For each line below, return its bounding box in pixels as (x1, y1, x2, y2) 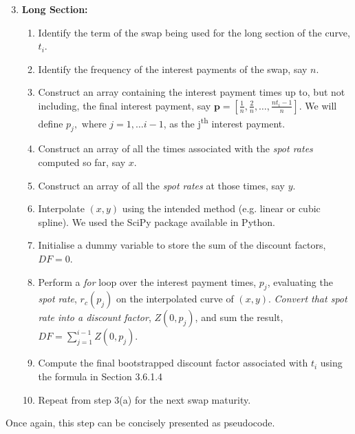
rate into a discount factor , (38, 310, 151, 324)
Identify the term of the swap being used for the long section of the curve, (38, 25, 350, 39)
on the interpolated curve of (116, 291, 234, 306)
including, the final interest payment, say (38, 98, 211, 112)
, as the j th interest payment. (163, 114, 286, 130)
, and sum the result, (195, 310, 283, 324)
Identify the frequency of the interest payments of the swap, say (38, 61, 308, 76)
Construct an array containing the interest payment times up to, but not (38, 85, 345, 99)
